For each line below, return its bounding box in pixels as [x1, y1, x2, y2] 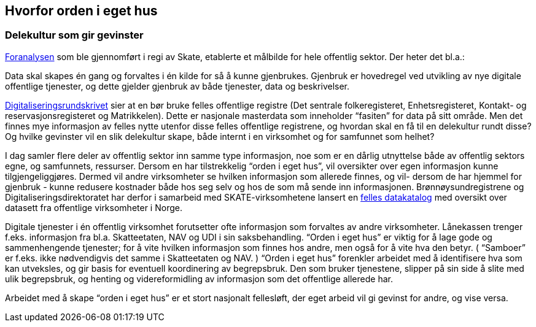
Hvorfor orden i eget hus [5, 3, 158, 18]
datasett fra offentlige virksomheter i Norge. [5, 202, 182, 213]
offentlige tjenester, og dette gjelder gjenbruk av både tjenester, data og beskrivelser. [5, 80, 350, 91]
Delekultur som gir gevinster [5, 29, 144, 42]
